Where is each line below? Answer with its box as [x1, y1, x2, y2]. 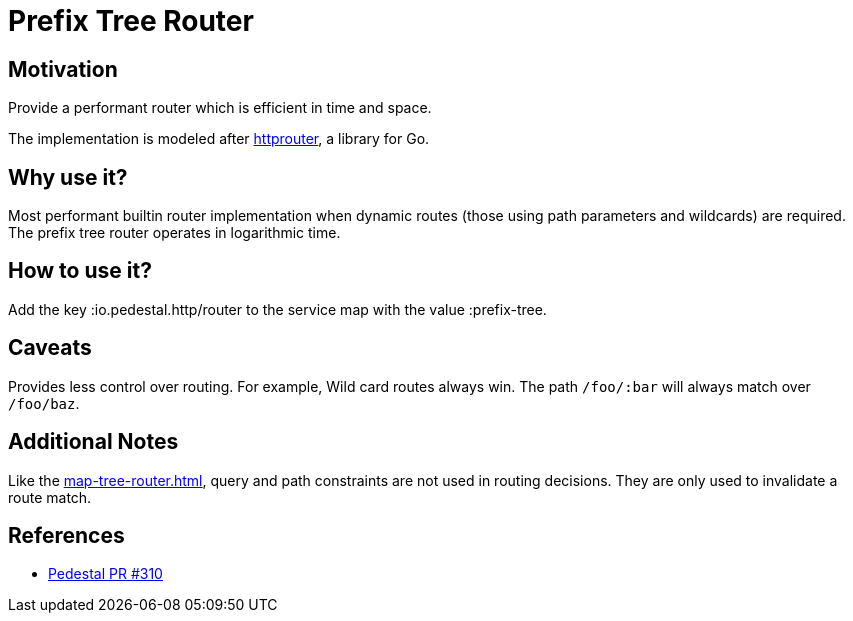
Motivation [8, 56, 118, 82]
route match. [8, 488, 92, 506]
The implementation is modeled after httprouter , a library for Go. [8, 130, 430, 148]
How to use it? [8, 258, 152, 284]
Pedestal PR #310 [48, 565, 163, 583]
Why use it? [8, 164, 128, 190]
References [8, 522, 125, 548]
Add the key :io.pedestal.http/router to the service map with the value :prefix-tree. [8, 300, 547, 318]
